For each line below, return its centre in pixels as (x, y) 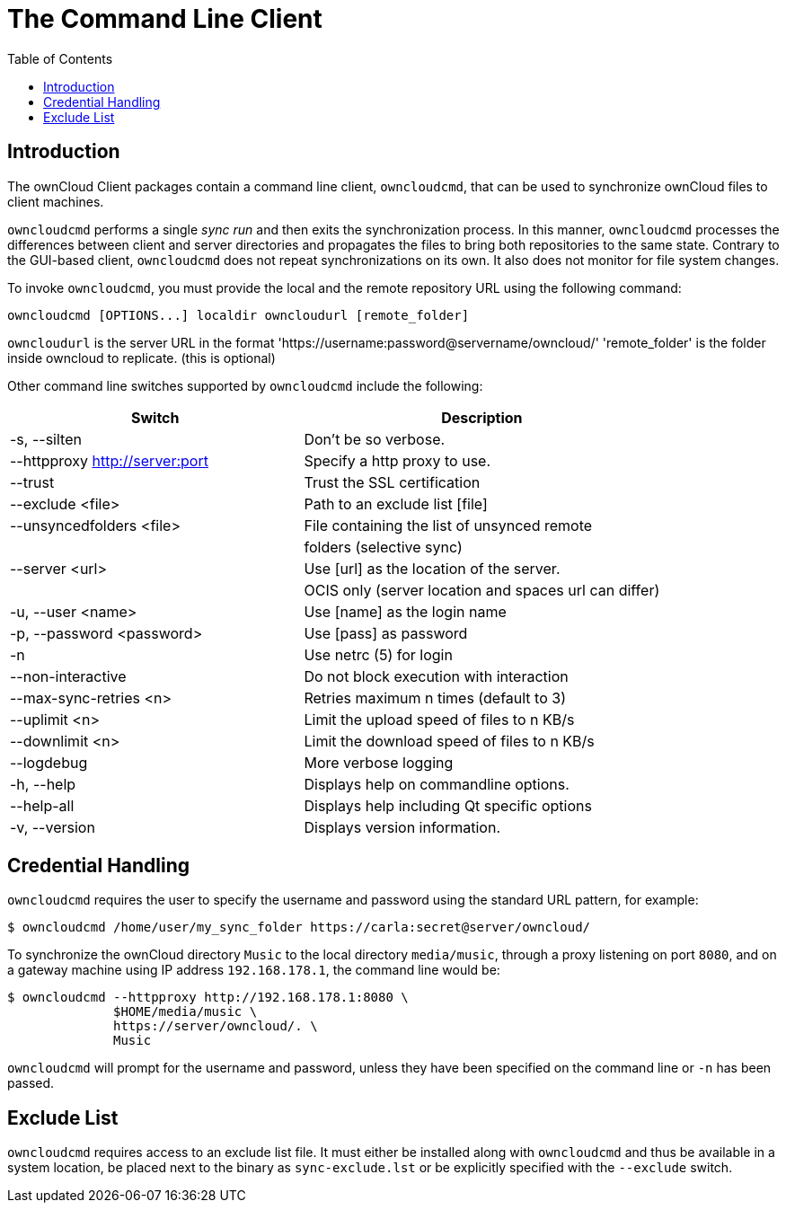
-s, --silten (46, 439)
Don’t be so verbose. (375, 439)
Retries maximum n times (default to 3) (435, 698)
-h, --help (43, 784)
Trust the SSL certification (392, 482)
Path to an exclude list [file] (396, 503)
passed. (31, 1083)
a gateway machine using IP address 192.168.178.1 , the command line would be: (254, 970)
